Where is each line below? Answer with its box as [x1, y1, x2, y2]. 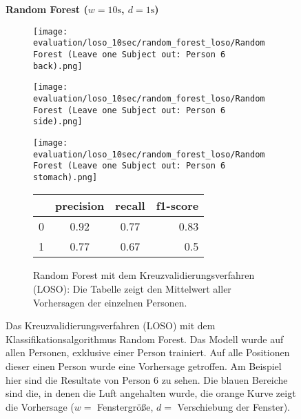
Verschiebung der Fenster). [177, 399, 291, 413]
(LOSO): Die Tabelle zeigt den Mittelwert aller [33, 282, 231, 296]
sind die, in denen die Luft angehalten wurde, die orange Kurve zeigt [6, 386, 296, 400]
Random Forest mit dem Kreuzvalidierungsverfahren [33, 268, 255, 282]
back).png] [33, 61, 83, 71]
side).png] [33, 117, 83, 127]
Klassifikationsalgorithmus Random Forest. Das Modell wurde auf [6, 331, 284, 346]
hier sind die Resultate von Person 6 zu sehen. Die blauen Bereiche [6, 372, 288, 387]
